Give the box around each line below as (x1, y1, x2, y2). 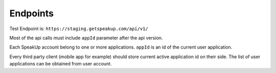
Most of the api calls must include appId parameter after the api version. (9, 35, 163, 41)
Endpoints (9, 8, 54, 19)
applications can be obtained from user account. (9, 61, 112, 67)
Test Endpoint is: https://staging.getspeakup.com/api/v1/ (9, 26, 148, 32)
